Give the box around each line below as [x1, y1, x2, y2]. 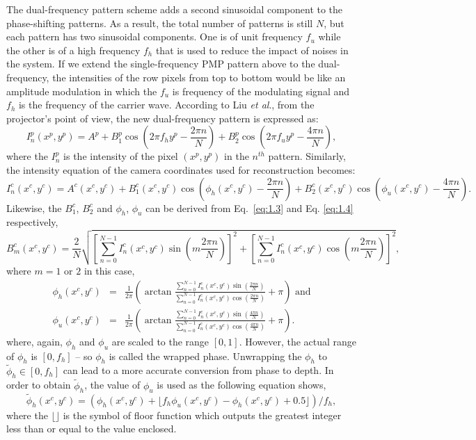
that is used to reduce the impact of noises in [155, 42, 349, 57]
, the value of [84, 377, 141, 392]
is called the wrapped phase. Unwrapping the [109, 348, 302, 363]
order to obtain [6, 377, 71, 392]
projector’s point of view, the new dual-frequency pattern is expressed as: [6, 111, 319, 125]
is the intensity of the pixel [63, 149, 178, 163]
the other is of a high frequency [6, 42, 141, 57]
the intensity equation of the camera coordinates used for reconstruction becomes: [6, 162, 356, 177]
